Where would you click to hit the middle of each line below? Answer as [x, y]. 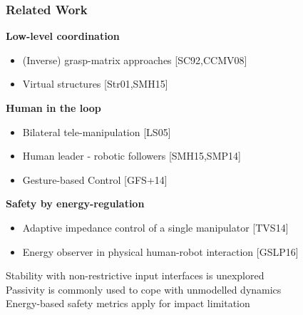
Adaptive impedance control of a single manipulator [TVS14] [155, 227]
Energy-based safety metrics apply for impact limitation [128, 303]
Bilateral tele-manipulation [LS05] [97, 131]
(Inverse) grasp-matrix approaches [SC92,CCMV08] [135, 60]
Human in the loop [53, 108]
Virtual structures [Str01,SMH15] [95, 84]
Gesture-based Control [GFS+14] [95, 179]
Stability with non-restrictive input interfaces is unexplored [135, 275]
